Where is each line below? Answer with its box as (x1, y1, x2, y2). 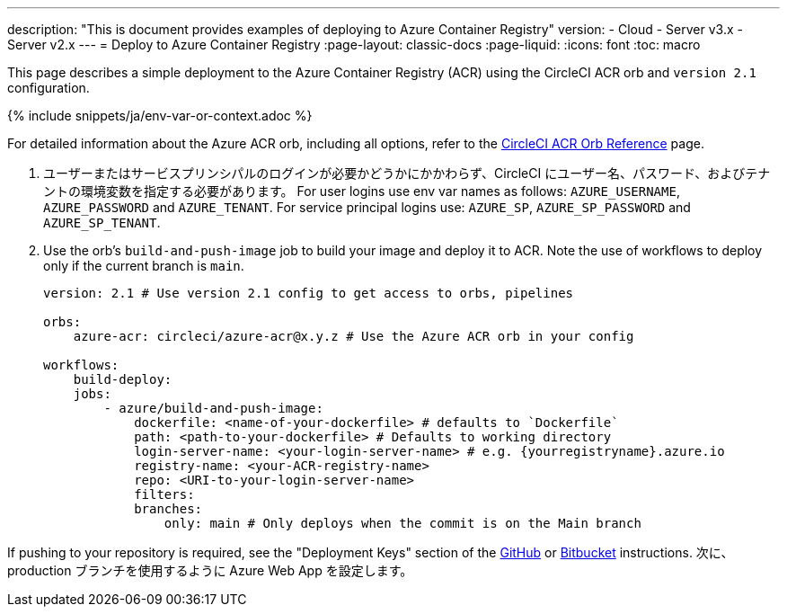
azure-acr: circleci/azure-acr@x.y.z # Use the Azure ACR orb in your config (73, 329, 634, 343)
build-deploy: (73, 372, 172, 387)
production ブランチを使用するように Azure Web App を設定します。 (7, 563, 413, 578)
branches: (134, 502, 203, 516)
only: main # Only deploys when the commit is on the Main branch (164, 516, 641, 530)
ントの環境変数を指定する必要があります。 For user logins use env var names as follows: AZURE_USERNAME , (43, 183, 680, 199)
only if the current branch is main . (43, 258, 244, 273)
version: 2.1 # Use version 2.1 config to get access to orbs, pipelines (43, 286, 574, 300)
